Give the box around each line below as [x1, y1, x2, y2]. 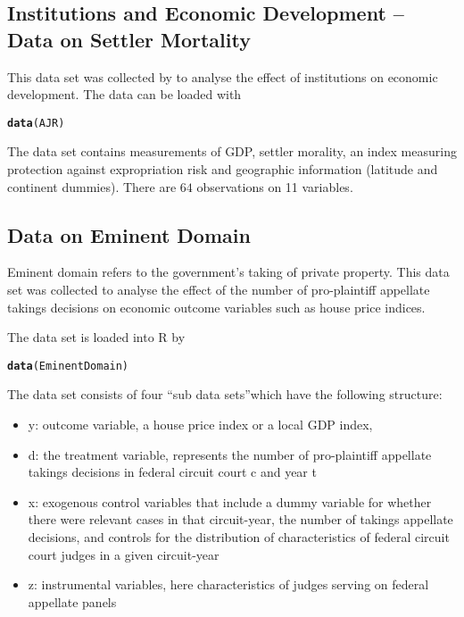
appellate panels [28, 592, 117, 611]
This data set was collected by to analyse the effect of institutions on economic [7, 67, 438, 86]
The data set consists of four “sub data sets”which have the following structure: [7, 385, 443, 404]
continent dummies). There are [7, 177, 177, 196]
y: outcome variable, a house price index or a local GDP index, [28, 415, 373, 434]
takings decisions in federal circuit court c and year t [28, 463, 317, 481]
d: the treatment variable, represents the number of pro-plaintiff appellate [28, 445, 432, 463]
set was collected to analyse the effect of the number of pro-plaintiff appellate [7, 280, 430, 299]
